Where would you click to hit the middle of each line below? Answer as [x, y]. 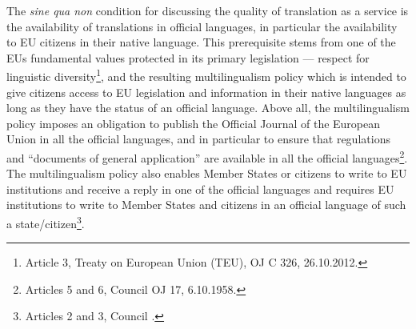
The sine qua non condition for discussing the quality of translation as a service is [208, 10]
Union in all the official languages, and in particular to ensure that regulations [198, 139]
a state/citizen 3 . [46, 222]
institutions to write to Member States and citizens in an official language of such [206, 205]
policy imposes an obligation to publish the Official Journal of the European [194, 123]
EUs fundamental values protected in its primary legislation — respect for [188, 57]
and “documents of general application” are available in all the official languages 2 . [207, 156]
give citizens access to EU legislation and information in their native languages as [206, 92]
